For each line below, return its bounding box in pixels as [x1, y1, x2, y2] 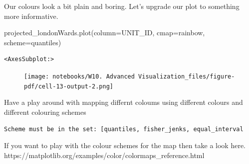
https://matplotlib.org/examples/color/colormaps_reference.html [4, 150, 205, 160]
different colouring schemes [4, 106, 86, 117]
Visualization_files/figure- [138, 73, 235, 80]
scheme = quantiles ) [4, 37, 61, 47]
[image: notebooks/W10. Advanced [24, 73, 135, 80]
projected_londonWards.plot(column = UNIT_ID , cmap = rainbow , [4, 27, 205, 38]
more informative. [4, 10, 58, 21]
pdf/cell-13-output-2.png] [24, 82, 113, 90]
